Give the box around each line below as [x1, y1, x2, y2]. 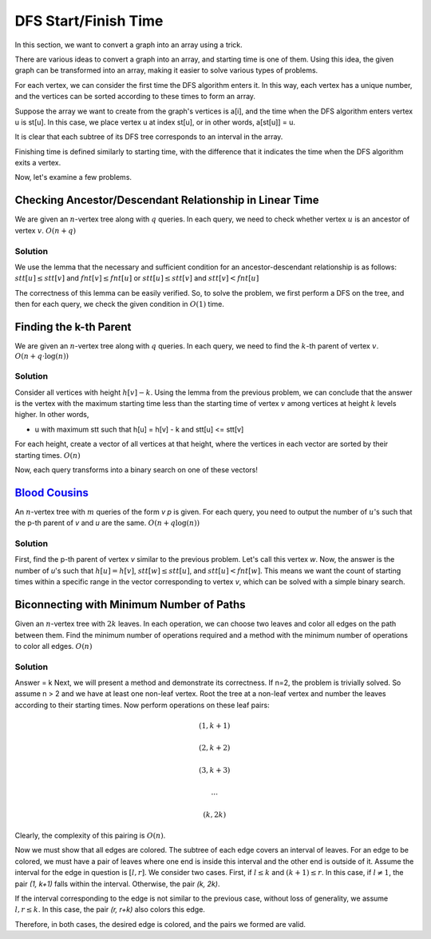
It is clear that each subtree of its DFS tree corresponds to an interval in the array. [14, 132, 283, 141]
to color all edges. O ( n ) [14, 641, 93, 651]
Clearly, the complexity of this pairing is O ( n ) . [14, 831, 166, 841]
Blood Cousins [14, 486, 89, 499]
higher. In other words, [14, 410, 89, 420]
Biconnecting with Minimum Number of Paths [14, 598, 247, 611]
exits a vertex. [14, 158, 61, 168]
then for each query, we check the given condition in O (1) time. [14, 300, 225, 309]
